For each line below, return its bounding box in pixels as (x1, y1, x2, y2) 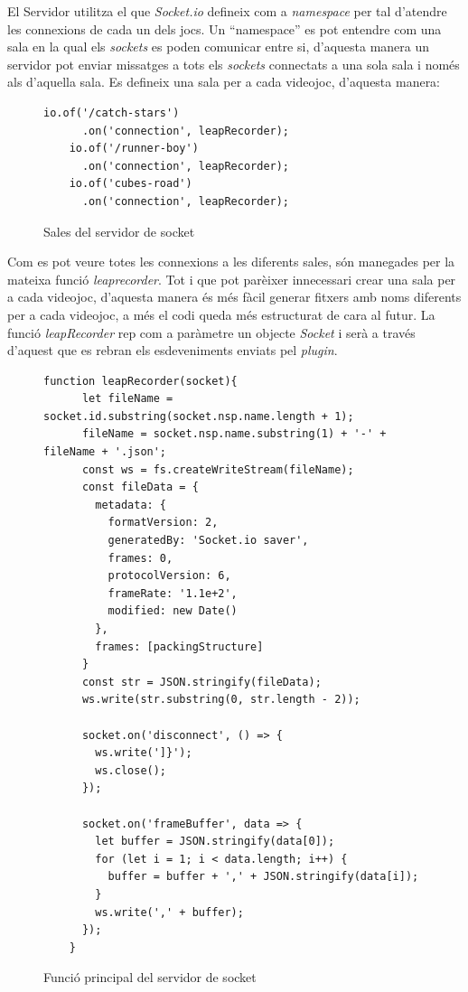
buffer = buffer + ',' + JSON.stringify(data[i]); (108, 870, 419, 884)
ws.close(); (95, 763, 167, 777)
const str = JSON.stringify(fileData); (81, 675, 322, 688)
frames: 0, (108, 551, 173, 565)
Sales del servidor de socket (43, 221, 195, 240)
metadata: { (95, 498, 167, 511)
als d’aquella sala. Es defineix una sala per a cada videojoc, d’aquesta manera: (7, 72, 441, 91)
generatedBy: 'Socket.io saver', (108, 534, 309, 547)
